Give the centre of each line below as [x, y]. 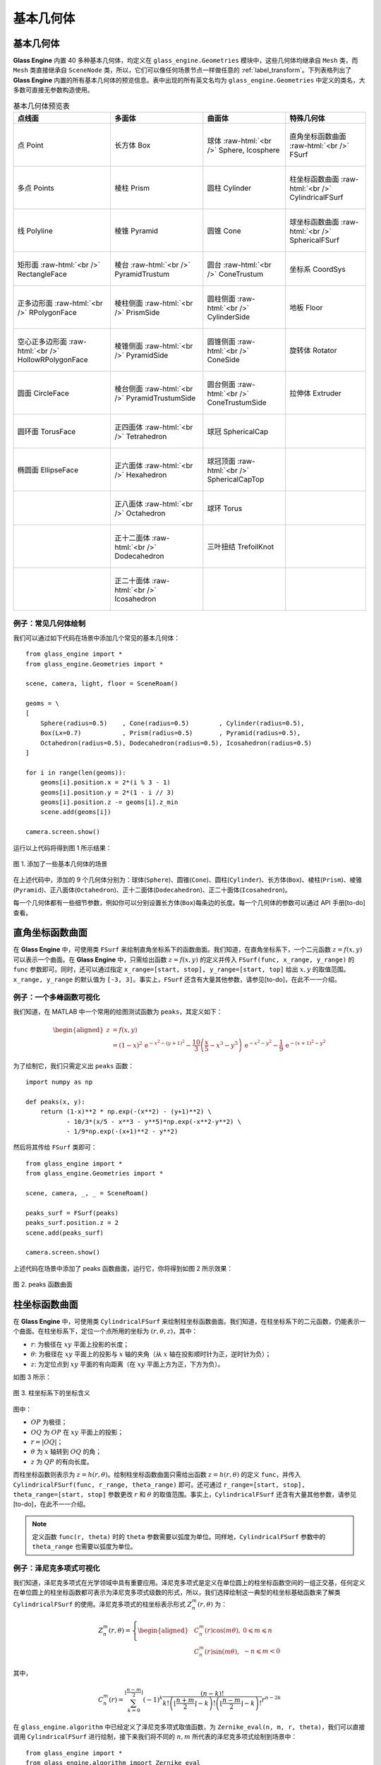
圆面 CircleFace [43, 393]
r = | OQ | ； [47, 1442]
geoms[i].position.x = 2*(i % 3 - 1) [105, 783]
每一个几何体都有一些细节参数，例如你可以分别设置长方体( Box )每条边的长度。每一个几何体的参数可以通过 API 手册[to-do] [189, 903]
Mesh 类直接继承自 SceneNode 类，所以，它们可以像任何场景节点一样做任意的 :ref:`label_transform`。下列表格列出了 [182, 70]
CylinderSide [229, 317]
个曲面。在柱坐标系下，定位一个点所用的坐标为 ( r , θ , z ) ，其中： [105, 1332]
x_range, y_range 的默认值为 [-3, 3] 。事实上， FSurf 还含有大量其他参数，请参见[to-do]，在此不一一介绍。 [177, 979]
